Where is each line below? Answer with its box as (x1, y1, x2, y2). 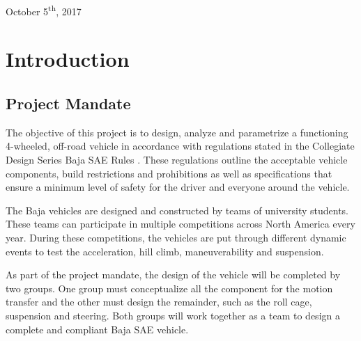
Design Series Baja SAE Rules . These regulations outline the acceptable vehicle (6, 152, 348, 167)
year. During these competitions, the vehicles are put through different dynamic (6, 230, 346, 244)
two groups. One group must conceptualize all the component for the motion (6, 280, 333, 295)
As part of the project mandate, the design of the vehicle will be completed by (6, 267, 341, 282)
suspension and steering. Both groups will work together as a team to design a (6, 308, 340, 322)
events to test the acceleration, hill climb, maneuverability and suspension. (6, 244, 324, 258)
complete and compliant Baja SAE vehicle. (6, 322, 189, 336)
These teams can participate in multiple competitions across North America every (6, 216, 355, 231)
